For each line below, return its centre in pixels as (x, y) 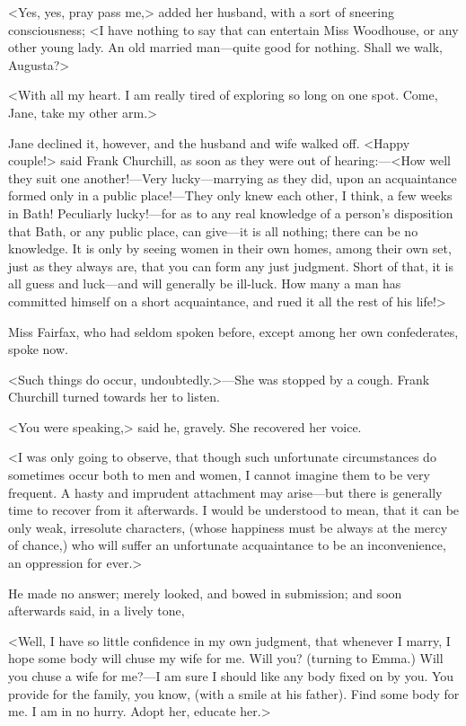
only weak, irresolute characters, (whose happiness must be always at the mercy (228, 527)
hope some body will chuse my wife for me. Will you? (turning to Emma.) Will (226, 658)
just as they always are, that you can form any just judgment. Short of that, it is (231, 266)
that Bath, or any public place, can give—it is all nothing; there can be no (213, 230)
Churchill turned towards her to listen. (114, 397)
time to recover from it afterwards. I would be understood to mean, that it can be (234, 510)
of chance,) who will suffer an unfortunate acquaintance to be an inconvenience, (227, 545)
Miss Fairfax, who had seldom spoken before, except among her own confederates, (233, 331)
